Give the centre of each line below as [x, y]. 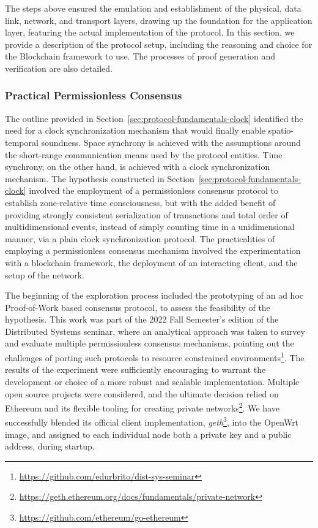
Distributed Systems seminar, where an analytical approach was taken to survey [155, 331]
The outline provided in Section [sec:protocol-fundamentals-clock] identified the [154, 118]
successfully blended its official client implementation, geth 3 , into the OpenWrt [152, 421]
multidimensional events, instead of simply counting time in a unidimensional [150, 227]
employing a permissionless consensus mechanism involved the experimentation [153, 251]
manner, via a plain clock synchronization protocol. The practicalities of [140, 238]
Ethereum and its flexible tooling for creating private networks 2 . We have [142, 407]
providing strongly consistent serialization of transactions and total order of [146, 214]
